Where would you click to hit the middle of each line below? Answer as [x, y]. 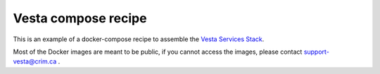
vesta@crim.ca [35, 61]
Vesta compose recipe [80, 18]
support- [317, 52]
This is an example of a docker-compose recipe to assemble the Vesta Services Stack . [139, 39]
